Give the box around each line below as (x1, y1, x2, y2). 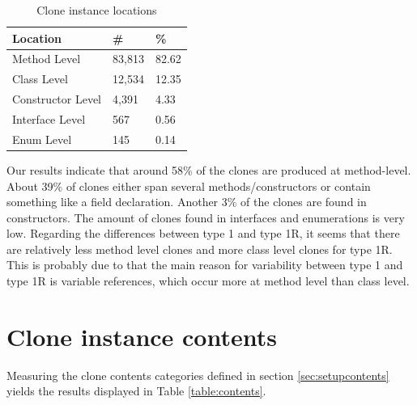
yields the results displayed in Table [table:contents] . (6, 382, 266, 399)
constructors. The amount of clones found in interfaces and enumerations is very (6, 209, 405, 226)
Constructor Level (12, 91, 102, 108)
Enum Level (12, 130, 72, 147)
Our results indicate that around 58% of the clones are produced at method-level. (6, 161, 411, 178)
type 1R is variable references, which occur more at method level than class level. (6, 272, 410, 289)
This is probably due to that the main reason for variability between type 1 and (6, 256, 403, 273)
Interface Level (12, 110, 86, 127)
